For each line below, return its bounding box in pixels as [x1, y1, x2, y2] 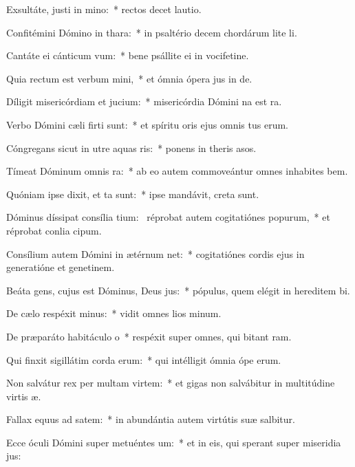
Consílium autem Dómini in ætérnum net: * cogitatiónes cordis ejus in [6, 246, 305, 261]
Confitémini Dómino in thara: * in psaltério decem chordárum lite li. [6, 25, 297, 39]
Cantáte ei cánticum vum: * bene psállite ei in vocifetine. [6, 48, 249, 63]
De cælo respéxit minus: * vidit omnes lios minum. [6, 306, 222, 321]
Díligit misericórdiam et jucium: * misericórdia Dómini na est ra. [6, 94, 282, 109]
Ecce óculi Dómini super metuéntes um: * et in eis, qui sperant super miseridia [6, 435, 341, 449]
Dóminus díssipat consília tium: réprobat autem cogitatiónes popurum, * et [6, 210, 330, 224]
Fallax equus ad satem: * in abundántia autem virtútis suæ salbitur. [6, 412, 295, 426]
